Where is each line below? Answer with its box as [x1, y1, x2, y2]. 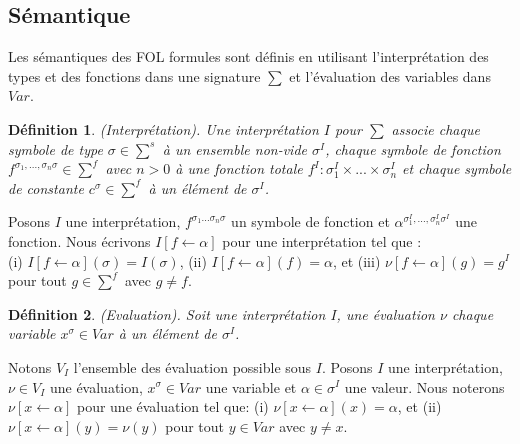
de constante [8, 177, 84, 198]
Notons [8, 356, 52, 377]
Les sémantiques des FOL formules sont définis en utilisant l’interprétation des [8, 46, 489, 67]
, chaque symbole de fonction [325, 138, 501, 159]
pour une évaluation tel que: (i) [76, 396, 269, 417]
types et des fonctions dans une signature [8, 65, 261, 86]
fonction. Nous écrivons [8, 230, 151, 251]
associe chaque [391, 118, 480, 139]
